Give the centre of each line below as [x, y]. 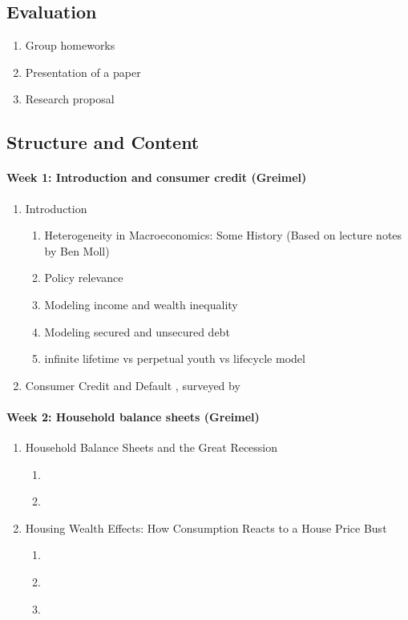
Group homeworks [70, 45]
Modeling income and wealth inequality [141, 304]
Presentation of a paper [83, 72]
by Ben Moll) [77, 250]
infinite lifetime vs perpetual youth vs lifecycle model [175, 358]
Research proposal [70, 99]
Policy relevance [84, 278]
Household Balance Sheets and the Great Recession [151, 447]
